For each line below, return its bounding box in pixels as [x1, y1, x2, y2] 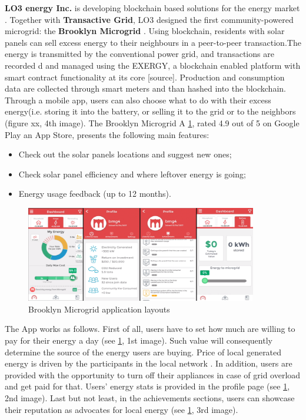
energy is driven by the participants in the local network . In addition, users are [5, 357, 292, 369]
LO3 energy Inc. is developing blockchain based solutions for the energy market [5, 2, 300, 14]
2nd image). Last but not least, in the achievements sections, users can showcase [5, 392, 295, 404]
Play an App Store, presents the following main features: [5, 128, 209, 140]
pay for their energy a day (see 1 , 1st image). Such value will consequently [5, 334, 272, 347]
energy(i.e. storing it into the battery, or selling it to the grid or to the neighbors [5, 105, 296, 117]
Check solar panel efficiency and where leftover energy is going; [18, 167, 246, 180]
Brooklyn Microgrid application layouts [28, 303, 170, 315]
